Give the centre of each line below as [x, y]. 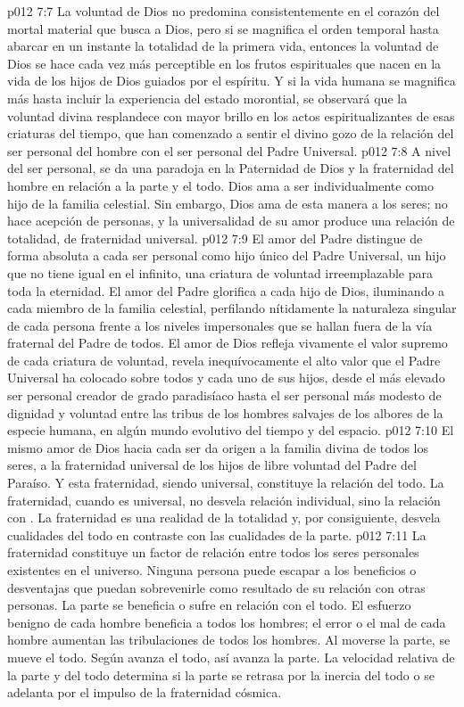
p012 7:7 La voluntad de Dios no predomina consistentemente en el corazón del [224, 11]
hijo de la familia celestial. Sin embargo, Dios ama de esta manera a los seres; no [228, 203]
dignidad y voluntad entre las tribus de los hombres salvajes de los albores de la [225, 412]
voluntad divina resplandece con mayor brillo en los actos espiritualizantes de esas [231, 115]
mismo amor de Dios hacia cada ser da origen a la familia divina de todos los [218, 447]
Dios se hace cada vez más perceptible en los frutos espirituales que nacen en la [224, 63]
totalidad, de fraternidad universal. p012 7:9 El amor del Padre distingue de [215, 238]
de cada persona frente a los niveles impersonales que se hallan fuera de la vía [220, 325]
